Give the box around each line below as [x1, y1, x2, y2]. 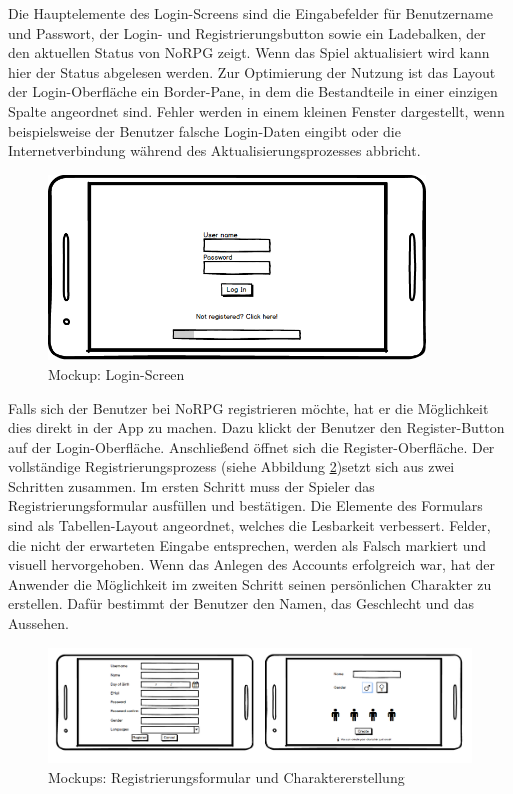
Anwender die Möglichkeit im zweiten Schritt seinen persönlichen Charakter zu [8, 573, 492, 594]
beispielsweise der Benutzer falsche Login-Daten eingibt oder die [8, 120, 401, 141]
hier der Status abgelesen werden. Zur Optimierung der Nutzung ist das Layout [8, 61, 496, 82]
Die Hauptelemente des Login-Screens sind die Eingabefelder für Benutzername [8, 3, 493, 23]
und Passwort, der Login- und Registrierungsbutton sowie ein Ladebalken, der [8, 22, 486, 43]
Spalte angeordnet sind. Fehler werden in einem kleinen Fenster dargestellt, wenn [8, 100, 505, 121]
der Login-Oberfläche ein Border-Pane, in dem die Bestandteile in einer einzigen [8, 81, 498, 102]
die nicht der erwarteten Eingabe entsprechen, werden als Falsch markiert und [8, 534, 487, 555]
